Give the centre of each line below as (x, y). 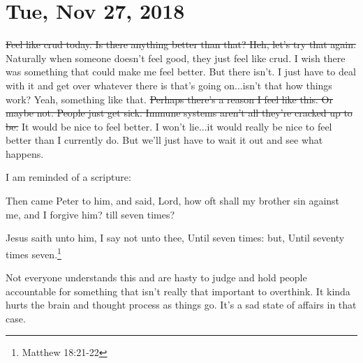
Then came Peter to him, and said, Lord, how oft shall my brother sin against (173, 201)
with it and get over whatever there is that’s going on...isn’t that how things (169, 85)
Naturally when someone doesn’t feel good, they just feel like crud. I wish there (176, 58)
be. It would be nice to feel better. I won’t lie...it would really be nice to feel (169, 126)
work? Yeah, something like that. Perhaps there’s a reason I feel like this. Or (169, 99)
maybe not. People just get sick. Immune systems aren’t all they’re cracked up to (179, 113)
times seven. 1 (34, 253)
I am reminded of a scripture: (68, 177)
